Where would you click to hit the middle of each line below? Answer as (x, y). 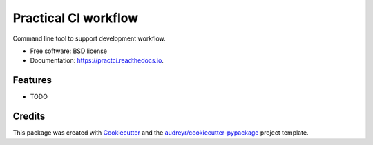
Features (32, 80)
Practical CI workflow (76, 18)
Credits (29, 116)
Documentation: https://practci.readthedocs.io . (97, 60)
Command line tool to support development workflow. (89, 38)
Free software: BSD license (68, 51)
